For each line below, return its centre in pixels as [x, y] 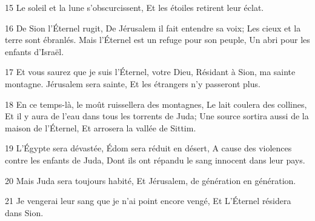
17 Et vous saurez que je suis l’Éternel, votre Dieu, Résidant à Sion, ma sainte [150, 72]
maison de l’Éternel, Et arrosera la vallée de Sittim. [101, 127]
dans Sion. [24, 212]
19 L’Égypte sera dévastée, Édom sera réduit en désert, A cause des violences [148, 148]
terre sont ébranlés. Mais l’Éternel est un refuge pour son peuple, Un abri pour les [157, 40]
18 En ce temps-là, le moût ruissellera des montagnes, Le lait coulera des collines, [156, 104]
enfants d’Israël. [35, 51]
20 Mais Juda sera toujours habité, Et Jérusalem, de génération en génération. [151, 180]
